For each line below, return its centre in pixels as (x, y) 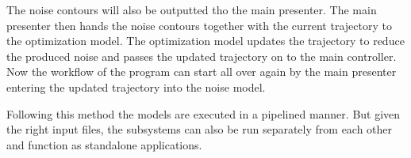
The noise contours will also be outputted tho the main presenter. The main (192, 9)
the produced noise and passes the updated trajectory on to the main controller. (202, 56)
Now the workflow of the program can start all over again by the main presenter (202, 71)
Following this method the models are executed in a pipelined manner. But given (204, 113)
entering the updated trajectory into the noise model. (136, 87)
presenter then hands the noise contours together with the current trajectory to (199, 25)
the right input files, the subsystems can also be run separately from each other (200, 129)
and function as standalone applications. (104, 144)
